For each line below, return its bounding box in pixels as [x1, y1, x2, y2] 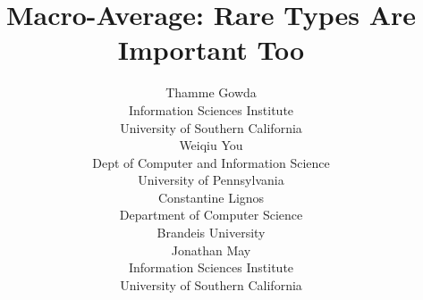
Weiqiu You [179, 136, 243, 154]
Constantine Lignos [157, 187, 265, 206]
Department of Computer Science [119, 205, 303, 224]
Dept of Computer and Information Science [92, 153, 330, 171]
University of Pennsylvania [138, 171, 284, 189]
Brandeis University [157, 223, 266, 242]
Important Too [117, 31, 305, 68]
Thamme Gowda [165, 83, 257, 102]
